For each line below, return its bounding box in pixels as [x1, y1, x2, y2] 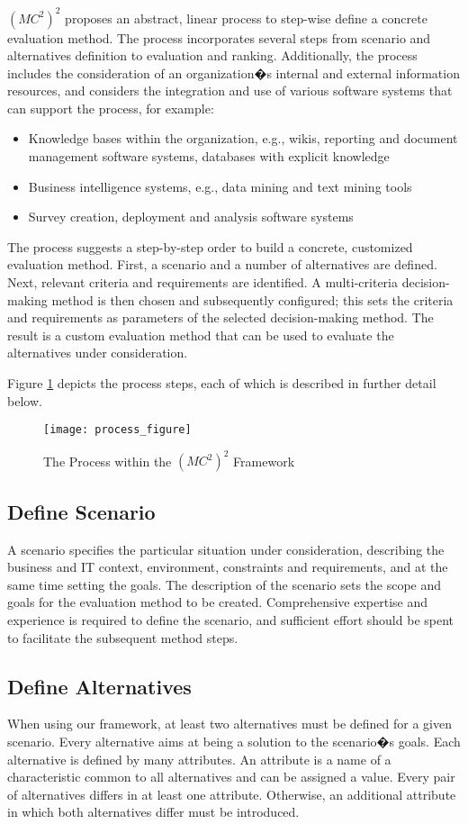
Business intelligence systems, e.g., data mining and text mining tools [28, 177, 412, 195]
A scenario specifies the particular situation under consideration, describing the [7, 539, 445, 558]
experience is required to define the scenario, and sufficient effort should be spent [7, 610, 454, 629]
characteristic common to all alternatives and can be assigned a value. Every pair [7, 767, 455, 786]
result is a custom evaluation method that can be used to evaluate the [7, 325, 394, 344]
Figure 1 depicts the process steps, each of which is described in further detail [7, 374, 436, 392]
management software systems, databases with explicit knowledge [28, 147, 390, 166]
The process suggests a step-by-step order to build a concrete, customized [7, 237, 413, 256]
